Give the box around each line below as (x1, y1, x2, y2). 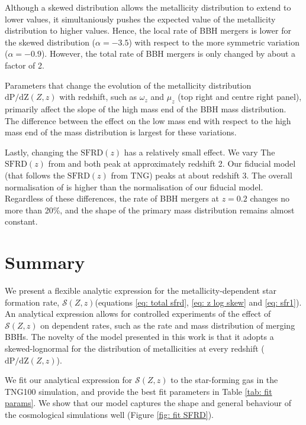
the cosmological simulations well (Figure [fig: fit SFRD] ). (5, 408, 214, 420)
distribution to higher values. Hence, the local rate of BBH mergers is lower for (5, 24, 291, 37)
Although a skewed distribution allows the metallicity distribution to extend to (5, 1, 291, 13)
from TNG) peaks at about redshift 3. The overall (111, 168, 292, 181)
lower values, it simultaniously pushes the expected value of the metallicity (5, 12, 276, 25)
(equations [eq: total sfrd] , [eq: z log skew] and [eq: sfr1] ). (95, 296, 302, 308)
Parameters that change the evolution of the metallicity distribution (5, 79, 252, 91)
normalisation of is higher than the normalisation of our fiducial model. (5, 180, 263, 193)
